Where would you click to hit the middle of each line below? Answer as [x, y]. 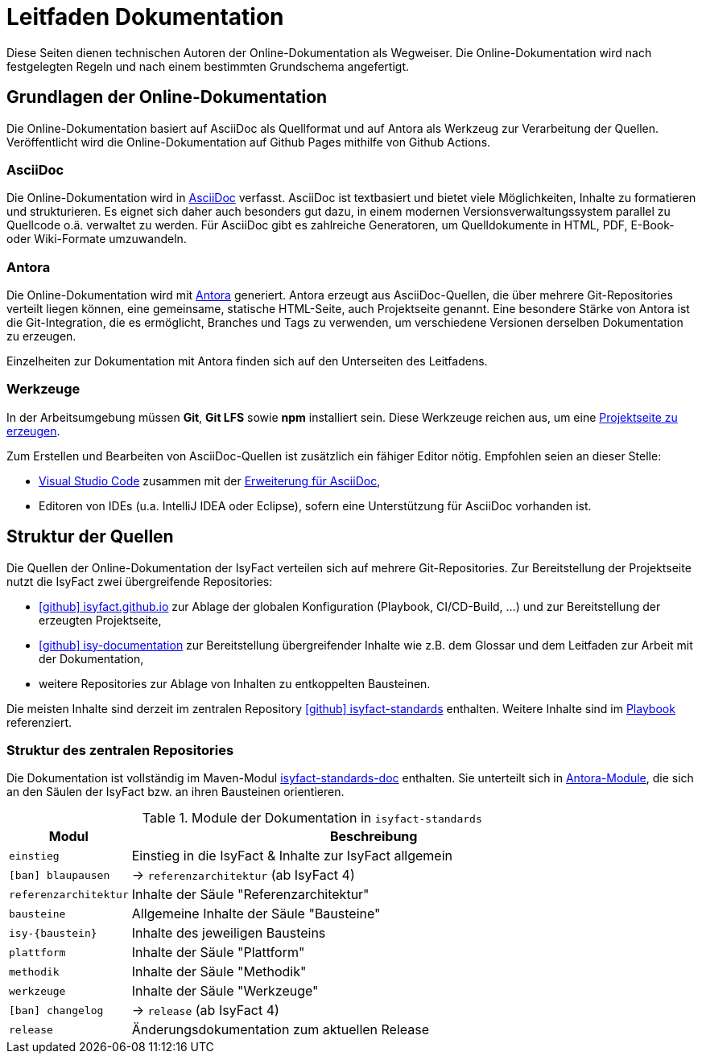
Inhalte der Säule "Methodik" [219, 972]
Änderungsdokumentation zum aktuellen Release [281, 1030]
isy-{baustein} [53, 933]
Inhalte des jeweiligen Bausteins [229, 933]
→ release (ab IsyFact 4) [205, 1011]
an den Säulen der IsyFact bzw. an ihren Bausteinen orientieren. [175, 792]
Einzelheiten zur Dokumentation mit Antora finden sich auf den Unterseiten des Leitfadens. [247, 361]
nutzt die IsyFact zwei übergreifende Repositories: [140, 581]
